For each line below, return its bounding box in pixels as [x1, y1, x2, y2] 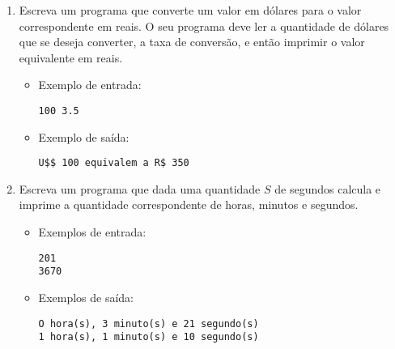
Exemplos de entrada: [38, 223, 147, 240]
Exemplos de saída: [38, 288, 134, 305]
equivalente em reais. [19, 49, 123, 66]
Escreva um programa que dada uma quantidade [19, 180, 261, 197]
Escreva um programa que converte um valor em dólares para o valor [19, 2, 362, 18]
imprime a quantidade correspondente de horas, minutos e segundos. [19, 196, 359, 213]
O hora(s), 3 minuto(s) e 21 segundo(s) [38, 317, 259, 330]
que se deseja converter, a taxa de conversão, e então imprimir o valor [19, 33, 365, 50]
